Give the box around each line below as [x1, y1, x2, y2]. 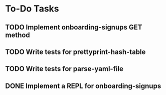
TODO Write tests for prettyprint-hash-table [5, 47, 146, 56]
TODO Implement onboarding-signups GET [5, 23, 142, 31]
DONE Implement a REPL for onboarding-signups [5, 81, 161, 90]
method [5, 30, 30, 39]
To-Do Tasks [5, 3, 59, 14]
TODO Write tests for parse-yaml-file [5, 64, 124, 73]
